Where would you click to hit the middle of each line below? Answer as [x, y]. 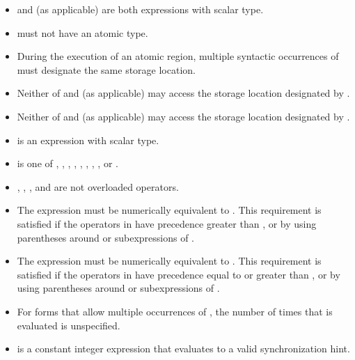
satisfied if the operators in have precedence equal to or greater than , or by [179, 274]
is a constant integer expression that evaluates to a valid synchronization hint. [183, 349]
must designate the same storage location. [106, 69]
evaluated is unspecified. [69, 325]
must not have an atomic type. [82, 32]
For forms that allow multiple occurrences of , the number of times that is [175, 311]
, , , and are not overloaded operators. [98, 186]
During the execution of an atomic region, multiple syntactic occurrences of [178, 56]
